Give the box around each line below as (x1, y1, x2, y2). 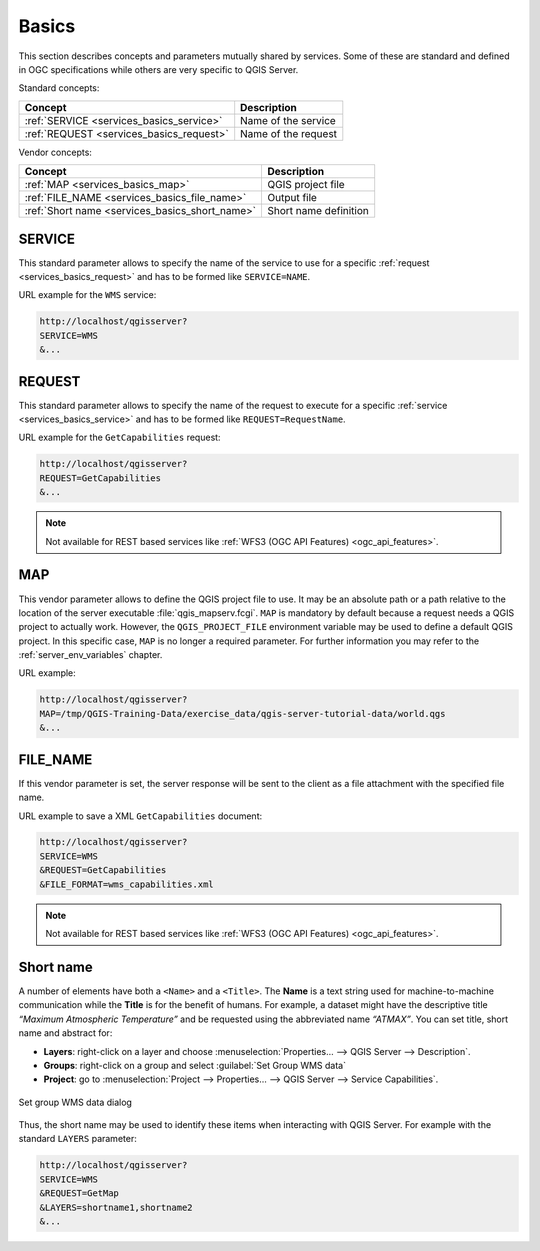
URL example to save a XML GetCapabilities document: (18, 810, 263, 822)
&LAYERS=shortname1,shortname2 (39, 1201, 194, 1213)
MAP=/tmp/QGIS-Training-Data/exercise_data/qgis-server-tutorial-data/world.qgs (39, 708, 446, 719)
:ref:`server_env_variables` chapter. (18, 649, 163, 661)
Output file (266, 191, 317, 205)
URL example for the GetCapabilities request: (18, 431, 221, 444)
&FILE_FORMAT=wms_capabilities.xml (39, 878, 214, 890)
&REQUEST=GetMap (39, 1188, 120, 1199)
